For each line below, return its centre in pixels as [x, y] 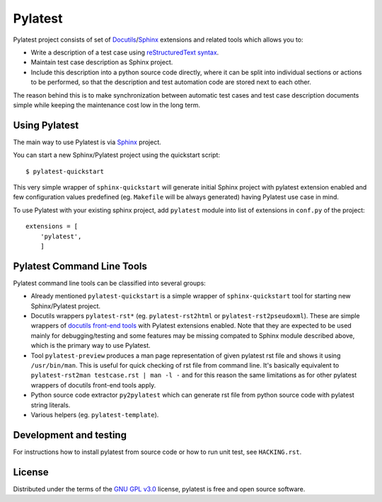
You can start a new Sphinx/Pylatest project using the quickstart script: [117, 155]
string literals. [51, 405]
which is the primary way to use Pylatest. [91, 346]
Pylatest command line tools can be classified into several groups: [110, 283]
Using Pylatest [46, 125]
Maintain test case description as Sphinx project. [102, 62]
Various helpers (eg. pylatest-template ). [95, 414]
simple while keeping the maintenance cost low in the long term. [107, 105]
